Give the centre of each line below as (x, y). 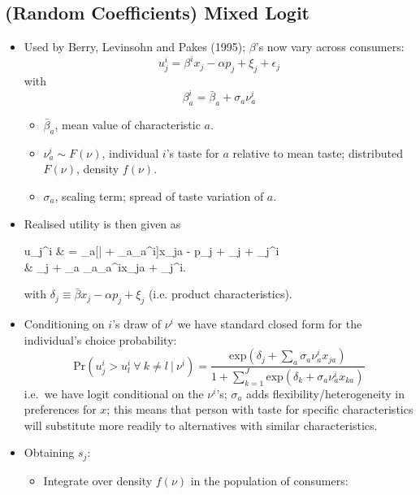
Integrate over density (98, 480)
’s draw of (137, 324)
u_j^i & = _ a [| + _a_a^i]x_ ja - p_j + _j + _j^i (152, 251)
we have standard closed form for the (270, 324)
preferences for (60, 409)
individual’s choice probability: (100, 339)
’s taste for (193, 152)
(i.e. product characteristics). (220, 294)
